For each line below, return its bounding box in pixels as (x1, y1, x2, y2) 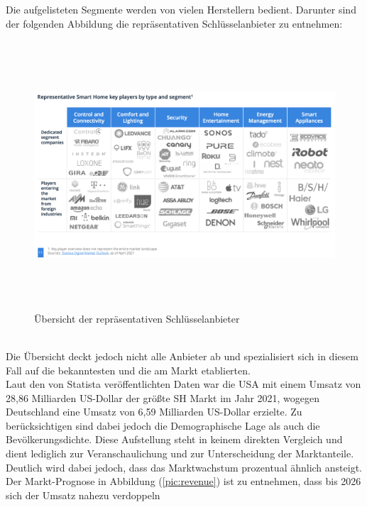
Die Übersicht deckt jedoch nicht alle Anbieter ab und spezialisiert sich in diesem (6, 348, 358, 363)
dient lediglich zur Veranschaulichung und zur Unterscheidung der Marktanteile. (6, 446, 354, 461)
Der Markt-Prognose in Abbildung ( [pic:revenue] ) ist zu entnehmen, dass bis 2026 (6, 474, 361, 489)
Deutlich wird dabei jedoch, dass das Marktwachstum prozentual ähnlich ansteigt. (6, 459, 362, 474)
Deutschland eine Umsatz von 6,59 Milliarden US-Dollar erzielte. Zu (6, 404, 302, 419)
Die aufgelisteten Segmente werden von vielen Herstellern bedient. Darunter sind (6, 2, 356, 16)
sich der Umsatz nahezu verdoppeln (6, 487, 160, 502)
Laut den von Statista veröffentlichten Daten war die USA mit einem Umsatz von (6, 377, 361, 391)
